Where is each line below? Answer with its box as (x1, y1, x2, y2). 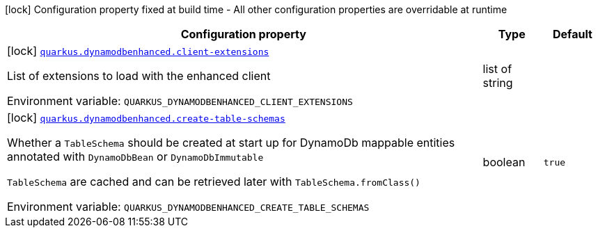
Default (552, 27, 592, 41)
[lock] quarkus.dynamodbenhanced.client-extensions (7, 44, 269, 58)
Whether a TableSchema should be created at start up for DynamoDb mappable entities (7, 136, 455, 150)
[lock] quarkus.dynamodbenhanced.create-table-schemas (7, 111, 285, 124)
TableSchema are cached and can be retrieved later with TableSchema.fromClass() (7, 175, 420, 188)
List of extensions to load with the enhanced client (7, 69, 271, 83)
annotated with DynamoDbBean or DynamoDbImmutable (7, 150, 264, 163)
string (482, 76, 513, 90)
